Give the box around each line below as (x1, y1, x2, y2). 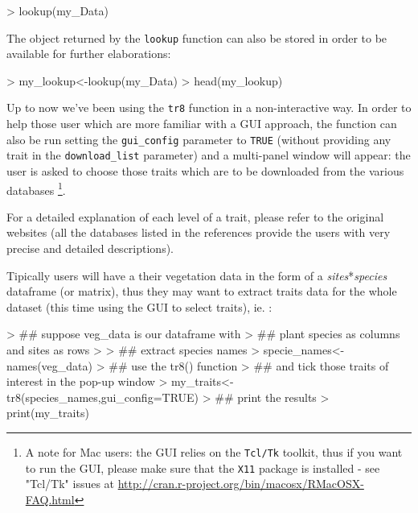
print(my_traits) (6, 404, 89, 421)
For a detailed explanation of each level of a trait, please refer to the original (6, 208, 384, 225)
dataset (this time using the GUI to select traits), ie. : (6, 298, 273, 315)
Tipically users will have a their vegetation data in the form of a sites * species (6, 267, 387, 283)
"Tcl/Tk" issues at (25, 475, 115, 492)
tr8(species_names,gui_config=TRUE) (6, 388, 199, 405)
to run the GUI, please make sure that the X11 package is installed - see (25, 459, 380, 476)
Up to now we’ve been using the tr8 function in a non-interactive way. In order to (6, 99, 412, 116)
